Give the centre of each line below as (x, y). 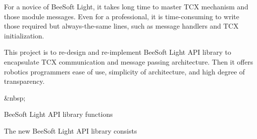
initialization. (24, 35)
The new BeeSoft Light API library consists (71, 130)
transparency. (24, 81)
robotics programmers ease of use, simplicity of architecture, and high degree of (125, 71)
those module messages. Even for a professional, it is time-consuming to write (122, 16)
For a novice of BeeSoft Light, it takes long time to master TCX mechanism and (126, 6)
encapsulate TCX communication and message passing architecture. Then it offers (128, 61)
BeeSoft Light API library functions (58, 114)
